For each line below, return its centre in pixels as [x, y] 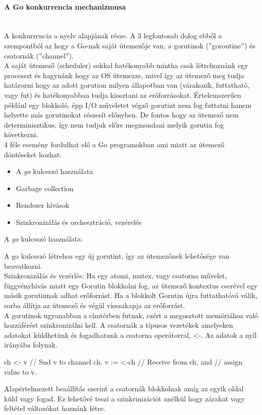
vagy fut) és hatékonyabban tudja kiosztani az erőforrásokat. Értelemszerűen [123, 95]
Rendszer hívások [43, 205]
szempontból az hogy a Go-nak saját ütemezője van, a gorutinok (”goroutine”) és [130, 45]
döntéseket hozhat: [33, 154]
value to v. [20, 371]
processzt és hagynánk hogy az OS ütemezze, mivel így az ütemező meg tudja [124, 75]
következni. [21, 134]
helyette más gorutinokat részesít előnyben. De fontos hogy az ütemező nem [121, 115]
